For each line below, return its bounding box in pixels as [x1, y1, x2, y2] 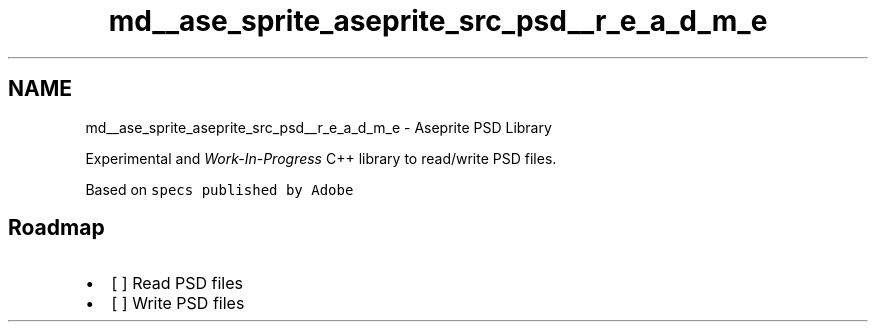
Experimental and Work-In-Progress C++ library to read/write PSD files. [85, 149, 557, 167]
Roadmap [8, 215, 105, 241]
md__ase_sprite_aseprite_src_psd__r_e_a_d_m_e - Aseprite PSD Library [85, 118, 552, 136]
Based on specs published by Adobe [85, 180, 354, 198]
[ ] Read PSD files [111, 273, 243, 294]
